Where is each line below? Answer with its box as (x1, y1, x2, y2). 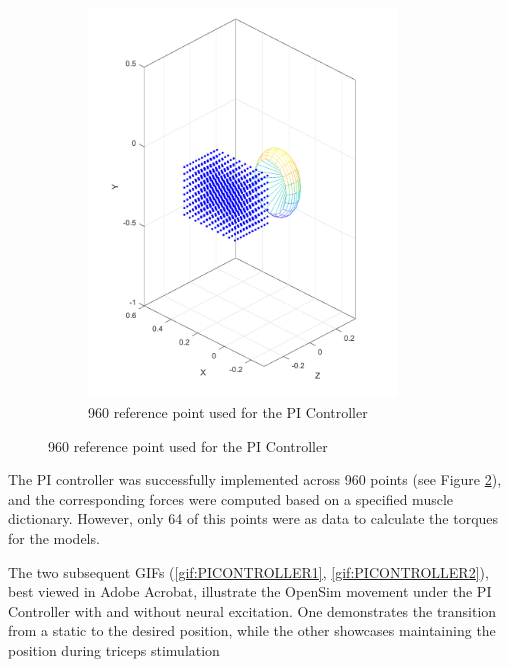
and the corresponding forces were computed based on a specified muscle (8, 488, 454, 509)
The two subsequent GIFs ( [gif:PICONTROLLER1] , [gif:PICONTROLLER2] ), (8, 561, 489, 582)
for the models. (8, 527, 100, 548)
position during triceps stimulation (8, 639, 220, 660)
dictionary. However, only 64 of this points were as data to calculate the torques (8, 508, 499, 529)
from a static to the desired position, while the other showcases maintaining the (8, 620, 496, 641)
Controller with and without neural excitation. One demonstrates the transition (8, 600, 497, 621)
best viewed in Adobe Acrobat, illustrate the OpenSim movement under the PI (8, 581, 492, 602)
